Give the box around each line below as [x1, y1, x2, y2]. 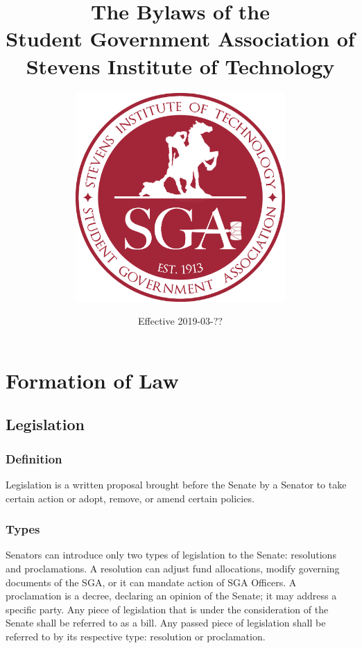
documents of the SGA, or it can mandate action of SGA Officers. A [6, 574, 297, 589]
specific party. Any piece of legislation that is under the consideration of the [6, 602, 329, 616]
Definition [6, 450, 62, 467]
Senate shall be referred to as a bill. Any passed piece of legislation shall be [6, 615, 326, 630]
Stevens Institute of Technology [26, 51, 335, 80]
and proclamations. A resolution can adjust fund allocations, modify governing [6, 561, 340, 576]
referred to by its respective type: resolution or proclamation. [6, 629, 266, 644]
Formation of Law [6, 366, 179, 394]
